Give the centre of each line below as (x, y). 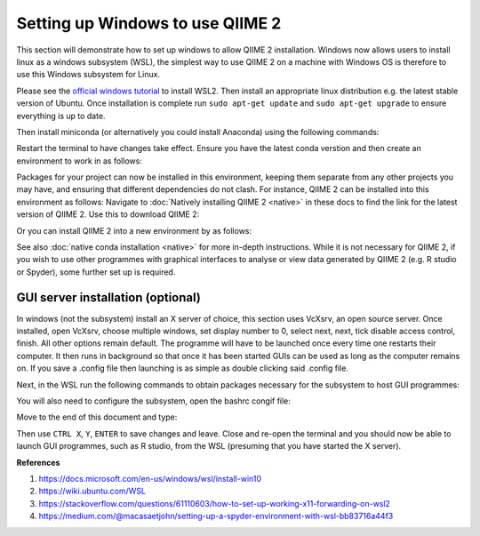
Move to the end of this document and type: (97, 417)
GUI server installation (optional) (109, 297)
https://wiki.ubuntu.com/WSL (92, 491)
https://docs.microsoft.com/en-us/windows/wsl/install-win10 (150, 479)
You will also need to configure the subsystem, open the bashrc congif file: (153, 401)
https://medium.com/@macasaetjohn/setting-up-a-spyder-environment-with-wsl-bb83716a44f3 (216, 516)
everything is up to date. (61, 116)
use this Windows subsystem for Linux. (88, 75)
